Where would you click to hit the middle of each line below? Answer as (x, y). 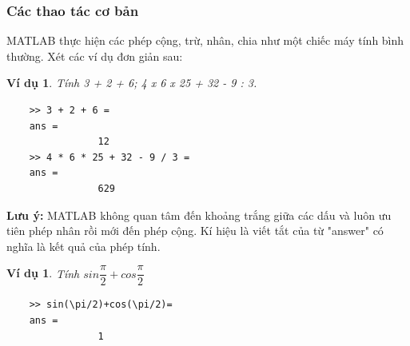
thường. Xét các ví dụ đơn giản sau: (95, 56)
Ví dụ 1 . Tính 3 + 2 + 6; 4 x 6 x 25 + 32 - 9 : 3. (132, 83)
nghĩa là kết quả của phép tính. (84, 246)
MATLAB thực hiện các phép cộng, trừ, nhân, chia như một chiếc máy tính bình (205, 40)
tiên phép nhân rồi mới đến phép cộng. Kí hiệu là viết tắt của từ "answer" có (195, 231)
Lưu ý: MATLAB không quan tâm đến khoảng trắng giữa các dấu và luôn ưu (199, 215)
